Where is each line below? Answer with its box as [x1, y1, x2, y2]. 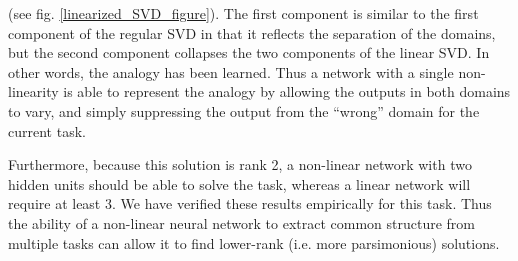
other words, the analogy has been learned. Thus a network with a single [8, 61, 454, 82]
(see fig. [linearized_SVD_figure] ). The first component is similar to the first [8, 3, 479, 23]
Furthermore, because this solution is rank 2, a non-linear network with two [8, 154, 472, 175]
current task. [8, 120, 86, 141]
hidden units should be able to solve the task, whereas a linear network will [8, 173, 471, 194]
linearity [8, 81, 59, 102]
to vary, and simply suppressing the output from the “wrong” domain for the [8, 100, 480, 121]
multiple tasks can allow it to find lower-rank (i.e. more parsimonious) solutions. [8, 232, 500, 253]
